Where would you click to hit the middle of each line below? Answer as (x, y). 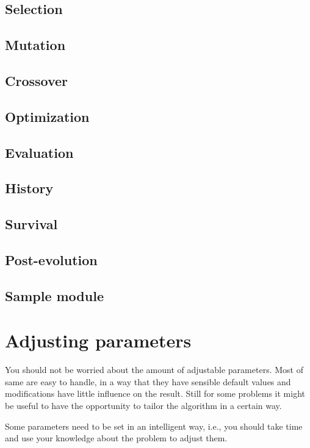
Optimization (47, 116)
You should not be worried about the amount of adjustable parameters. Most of (154, 370)
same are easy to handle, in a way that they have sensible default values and (148, 381)
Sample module (54, 295)
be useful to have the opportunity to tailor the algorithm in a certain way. (143, 405)
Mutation (35, 45)
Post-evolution (51, 259)
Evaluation (39, 152)
